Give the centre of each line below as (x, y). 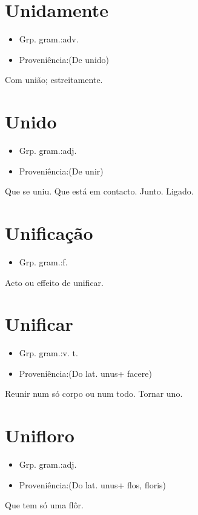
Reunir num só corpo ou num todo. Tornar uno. (94, 394)
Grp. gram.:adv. (49, 39)
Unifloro (40, 435)
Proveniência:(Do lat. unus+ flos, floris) (93, 484)
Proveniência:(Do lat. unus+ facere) (85, 373)
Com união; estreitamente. (54, 80)
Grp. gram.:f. (43, 261)
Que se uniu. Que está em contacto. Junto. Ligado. (99, 191)
